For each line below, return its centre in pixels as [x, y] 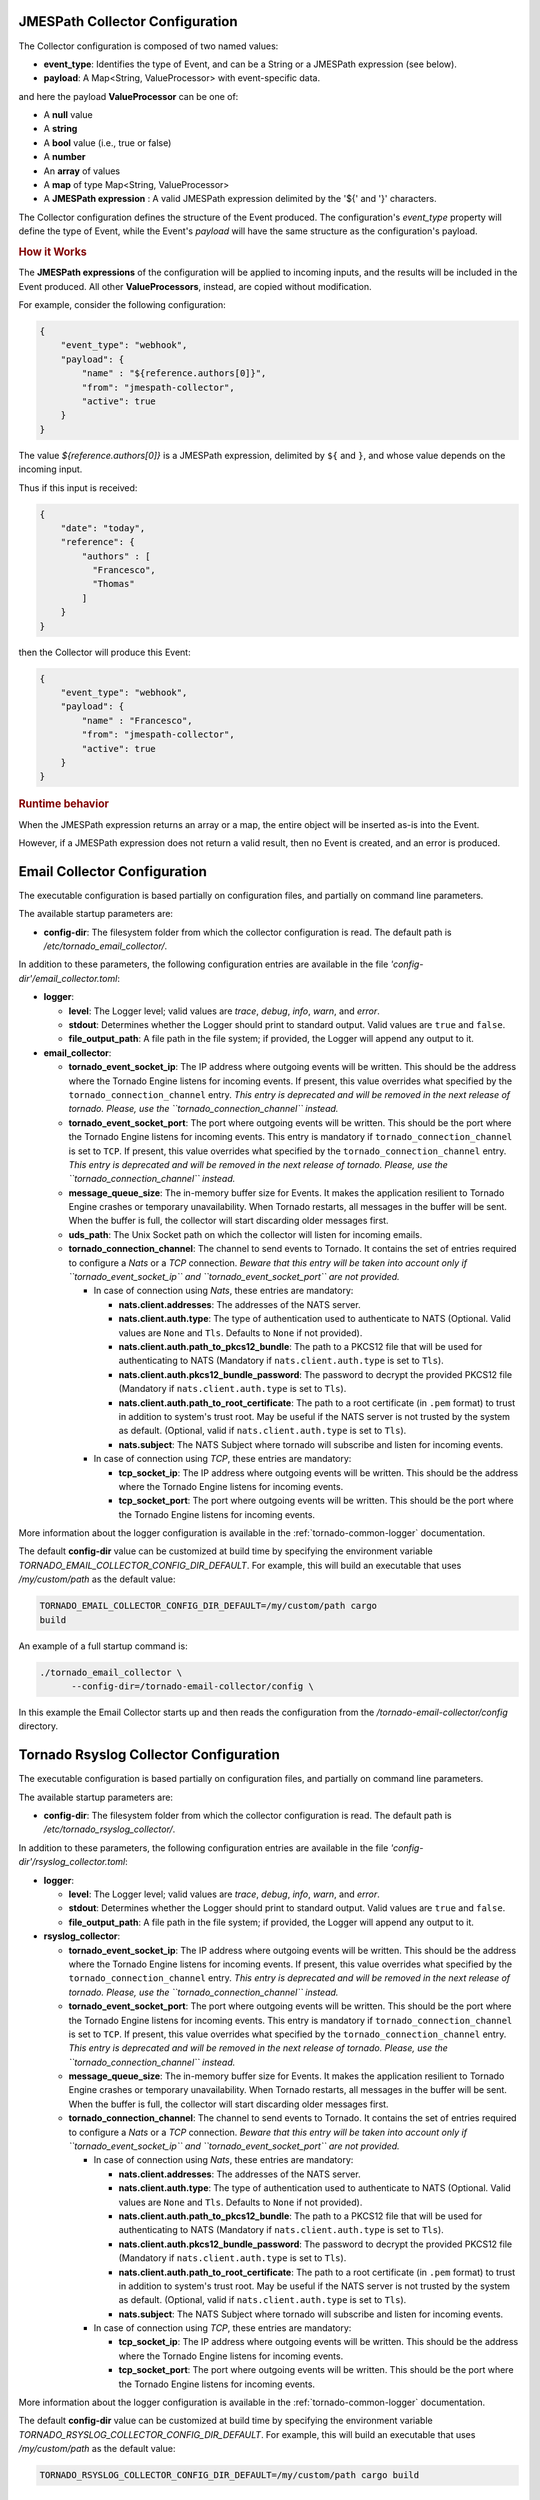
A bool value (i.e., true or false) [107, 142]
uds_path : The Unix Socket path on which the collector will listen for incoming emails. [245, 1234]
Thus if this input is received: [78, 487]
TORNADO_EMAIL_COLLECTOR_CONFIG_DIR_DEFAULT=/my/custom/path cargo [208, 1606]
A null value [68, 115]
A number [64, 157]
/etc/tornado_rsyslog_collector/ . [109, 1829]
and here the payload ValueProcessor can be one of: [128, 96]
